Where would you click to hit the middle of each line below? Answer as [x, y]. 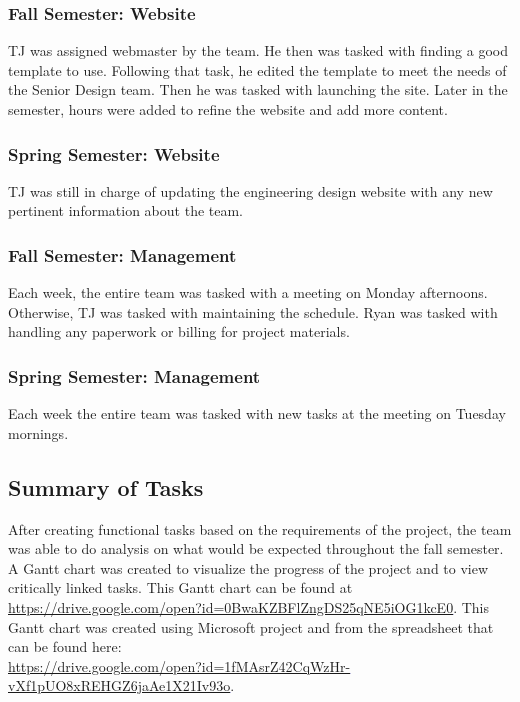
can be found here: [65, 646]
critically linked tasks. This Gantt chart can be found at [180, 587]
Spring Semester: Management [134, 375]
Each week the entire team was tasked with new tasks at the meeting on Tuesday [257, 413]
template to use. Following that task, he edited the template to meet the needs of [257, 69]
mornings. [38, 432]
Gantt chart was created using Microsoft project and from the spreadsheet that [251, 626]
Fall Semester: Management [122, 254]
